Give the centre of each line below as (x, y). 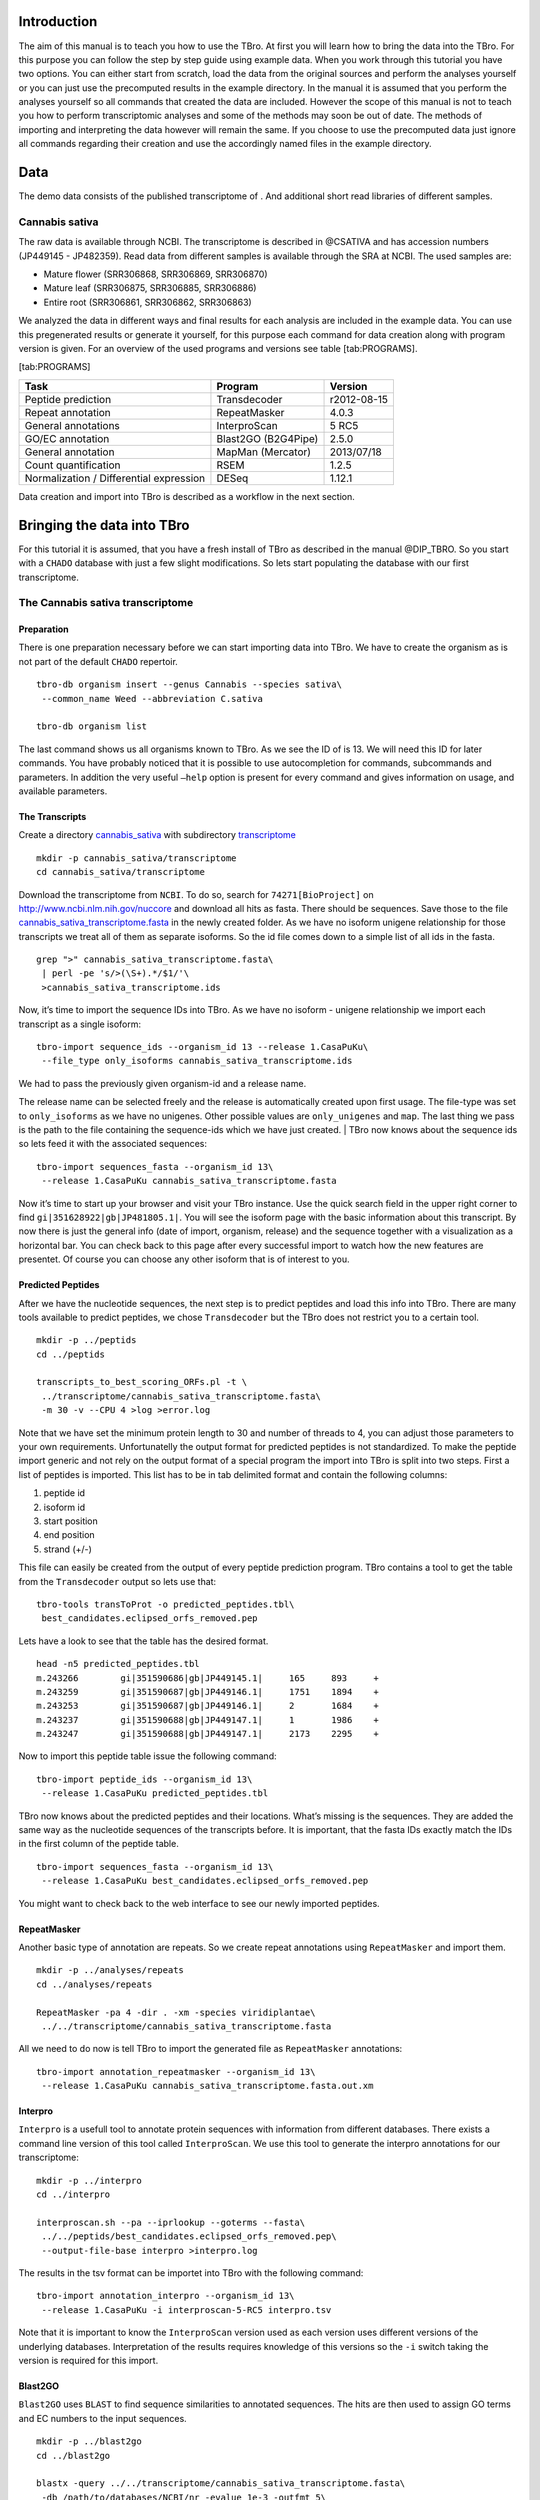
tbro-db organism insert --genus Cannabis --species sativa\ (189, 684)
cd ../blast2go (73, 2455)
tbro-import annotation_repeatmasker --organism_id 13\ (176, 2071)
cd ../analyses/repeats (94, 1984)
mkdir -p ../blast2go (89, 2441)
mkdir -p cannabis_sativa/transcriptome (136, 858)
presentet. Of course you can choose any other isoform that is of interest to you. (184, 1259)
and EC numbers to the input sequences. (102, 2418)
